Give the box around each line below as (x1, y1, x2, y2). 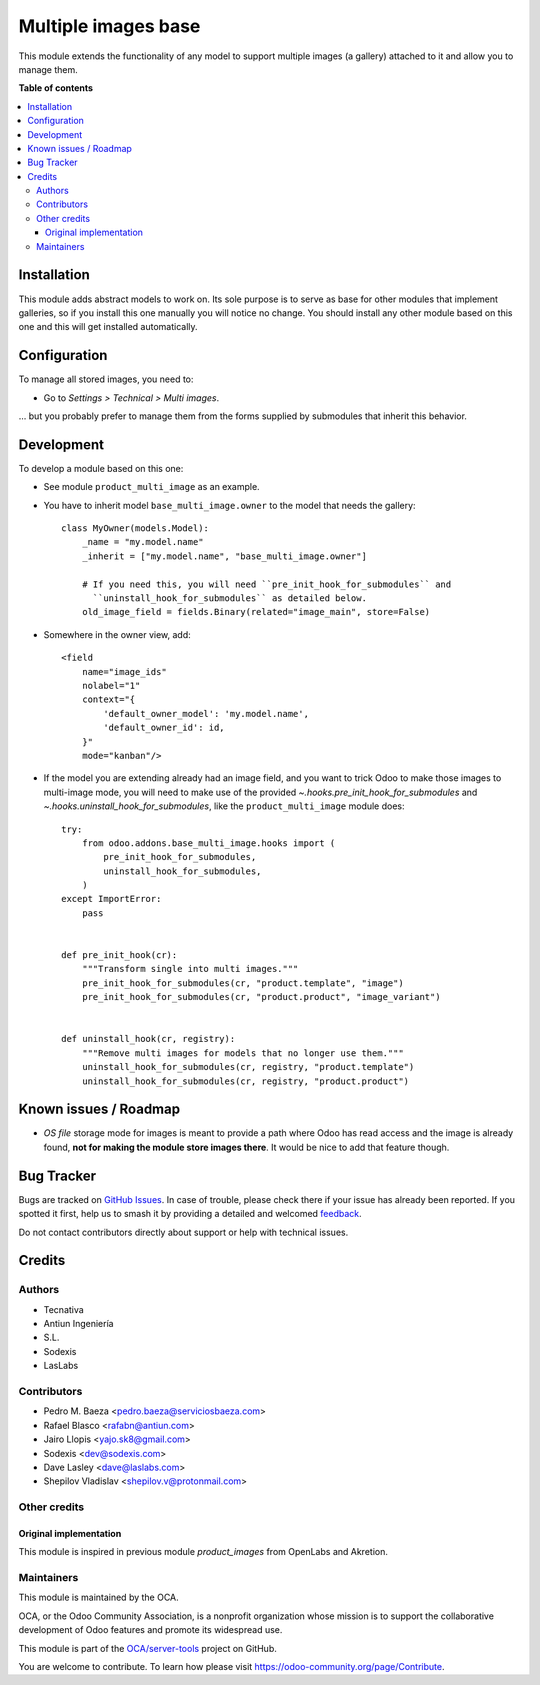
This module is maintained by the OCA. (18, 1591, 179, 1604)
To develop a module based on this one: (18, 462, 184, 474)
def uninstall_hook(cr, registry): (61, 1033, 236, 1045)
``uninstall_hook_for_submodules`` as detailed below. (92, 593, 367, 604)
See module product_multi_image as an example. (43, 481, 260, 493)
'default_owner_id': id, (103, 722, 225, 734)
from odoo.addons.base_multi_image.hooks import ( (81, 837, 336, 849)
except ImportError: (61, 893, 162, 905)
